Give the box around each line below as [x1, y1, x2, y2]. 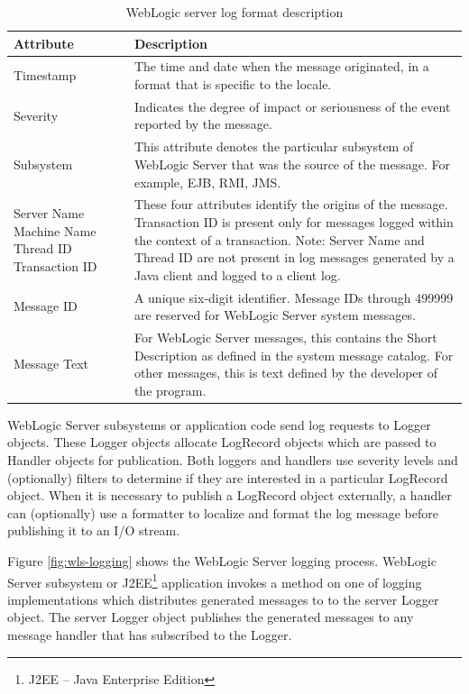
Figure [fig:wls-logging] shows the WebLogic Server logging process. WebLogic [7, 552, 437, 571]
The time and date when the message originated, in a [133, 57, 429, 76]
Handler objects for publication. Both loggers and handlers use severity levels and [7, 451, 458, 470]
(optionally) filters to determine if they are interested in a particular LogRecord [7, 468, 448, 487]
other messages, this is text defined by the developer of [133, 363, 437, 382]
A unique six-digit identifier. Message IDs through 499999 [133, 288, 454, 306]
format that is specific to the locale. [133, 75, 332, 94]
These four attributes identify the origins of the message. [133, 195, 448, 214]
